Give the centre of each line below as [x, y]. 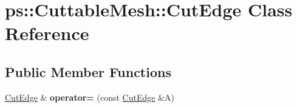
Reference [47, 33]
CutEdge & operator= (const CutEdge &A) [90, 97]
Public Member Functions [88, 71]
